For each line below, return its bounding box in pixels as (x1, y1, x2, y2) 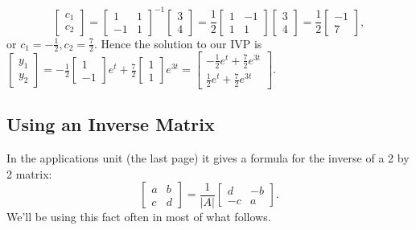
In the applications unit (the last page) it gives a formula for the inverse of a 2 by (6, 150, 410, 166)
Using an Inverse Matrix (6, 112, 215, 137)
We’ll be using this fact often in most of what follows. (6, 208, 271, 225)
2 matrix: (6, 165, 52, 182)
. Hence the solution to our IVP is (93, 35, 262, 51)
